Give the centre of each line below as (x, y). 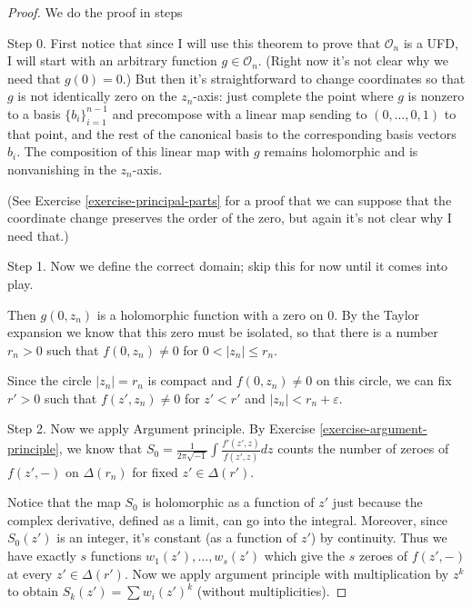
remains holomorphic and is (341, 151)
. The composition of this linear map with (133, 151)
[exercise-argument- (373, 428)
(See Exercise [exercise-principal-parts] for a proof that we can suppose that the (230, 199)
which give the (305, 556)
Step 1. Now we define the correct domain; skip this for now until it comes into (228, 266)
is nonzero (436, 96)
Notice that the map (64, 502)
